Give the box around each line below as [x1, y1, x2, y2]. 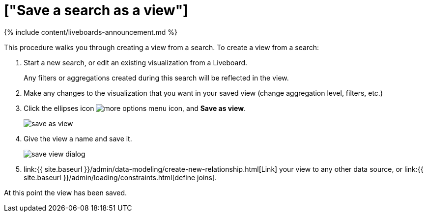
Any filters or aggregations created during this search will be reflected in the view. [24, 73, 289, 82]
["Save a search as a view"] [4, 2, 188, 19]
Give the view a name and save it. [24, 134, 132, 143]
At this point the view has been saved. [4, 188, 127, 197]
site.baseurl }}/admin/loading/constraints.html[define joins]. [24, 173, 217, 182]
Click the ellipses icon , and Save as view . [24, 104, 246, 112]
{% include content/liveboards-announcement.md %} [4, 27, 178, 36]
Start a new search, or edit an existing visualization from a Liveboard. [24, 58, 248, 67]
